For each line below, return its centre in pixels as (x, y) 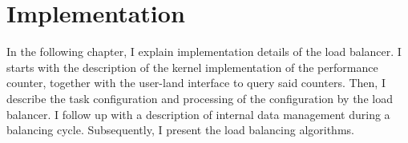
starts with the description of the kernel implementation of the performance (192, 67)
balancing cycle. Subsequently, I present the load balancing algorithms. (180, 130)
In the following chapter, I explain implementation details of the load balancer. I (204, 52)
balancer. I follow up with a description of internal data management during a (198, 114)
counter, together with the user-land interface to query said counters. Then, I (196, 83)
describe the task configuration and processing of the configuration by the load (200, 98)
